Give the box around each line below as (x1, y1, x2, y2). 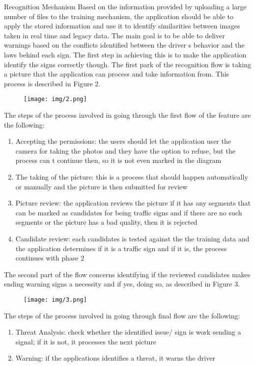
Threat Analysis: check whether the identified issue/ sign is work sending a (15, 327, 241, 337)
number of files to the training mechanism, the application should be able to (4, 11, 233, 21)
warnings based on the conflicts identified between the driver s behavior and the (4, 40, 245, 50)
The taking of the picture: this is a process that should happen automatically (15, 171, 248, 182)
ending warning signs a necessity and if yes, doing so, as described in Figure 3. (4, 279, 240, 289)
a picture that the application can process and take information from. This (4, 69, 229, 79)
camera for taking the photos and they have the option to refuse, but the (15, 145, 235, 156)
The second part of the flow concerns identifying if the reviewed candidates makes (4, 269, 251, 279)
